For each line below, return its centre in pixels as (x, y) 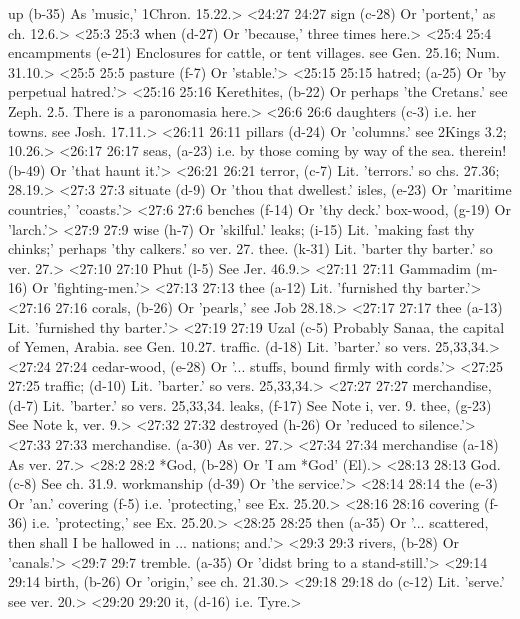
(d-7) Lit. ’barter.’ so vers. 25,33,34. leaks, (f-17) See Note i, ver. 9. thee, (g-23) (250, 404)
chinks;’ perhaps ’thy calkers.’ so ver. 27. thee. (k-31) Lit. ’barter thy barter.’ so (250, 248)
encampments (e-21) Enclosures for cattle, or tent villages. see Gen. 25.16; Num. (254, 52)
